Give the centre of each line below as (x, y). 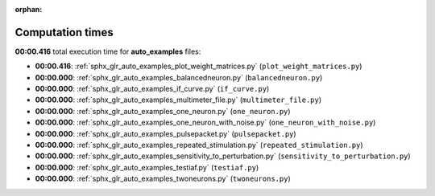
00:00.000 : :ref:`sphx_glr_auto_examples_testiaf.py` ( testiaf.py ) (147, 167)
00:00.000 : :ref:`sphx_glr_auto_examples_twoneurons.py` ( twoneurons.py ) (163, 179)
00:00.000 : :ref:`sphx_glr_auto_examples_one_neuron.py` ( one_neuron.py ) (163, 111)
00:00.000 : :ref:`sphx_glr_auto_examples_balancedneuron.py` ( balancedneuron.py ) (179, 77)
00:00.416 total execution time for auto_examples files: (108, 51)
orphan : (29, 9)
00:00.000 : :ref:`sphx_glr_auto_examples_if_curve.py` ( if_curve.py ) (152, 89)
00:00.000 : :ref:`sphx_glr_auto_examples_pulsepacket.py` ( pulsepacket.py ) (166, 133)
